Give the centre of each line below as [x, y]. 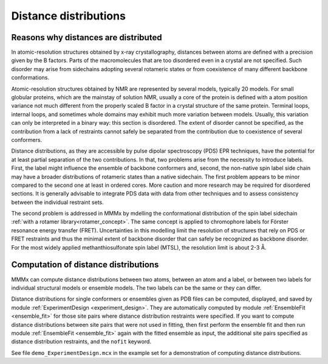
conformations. [30, 78]
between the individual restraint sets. [58, 202]
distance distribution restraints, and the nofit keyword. [81, 341]
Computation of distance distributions [85, 265]
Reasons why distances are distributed [87, 37]
